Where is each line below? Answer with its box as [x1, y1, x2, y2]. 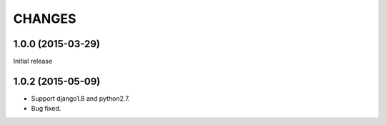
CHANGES [13, 11, 76, 26]
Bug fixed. [31, 104, 61, 113]
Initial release [13, 57, 53, 66]
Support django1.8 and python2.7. [31, 94, 130, 103]
